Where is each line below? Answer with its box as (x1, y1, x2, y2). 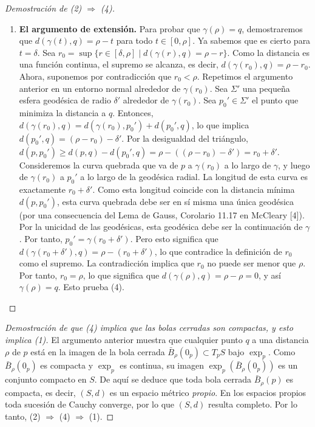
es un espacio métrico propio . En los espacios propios (109, 386, 307, 398)
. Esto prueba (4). (58, 280, 124, 293)
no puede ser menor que (207, 257, 296, 269)
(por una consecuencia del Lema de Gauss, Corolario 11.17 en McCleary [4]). (19, 208, 305, 221)
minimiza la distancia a (19, 106, 106, 119)
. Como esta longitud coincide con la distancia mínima (92, 182, 295, 195)
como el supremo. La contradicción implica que (19, 257, 194, 269)
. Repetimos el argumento (197, 69, 293, 82)
